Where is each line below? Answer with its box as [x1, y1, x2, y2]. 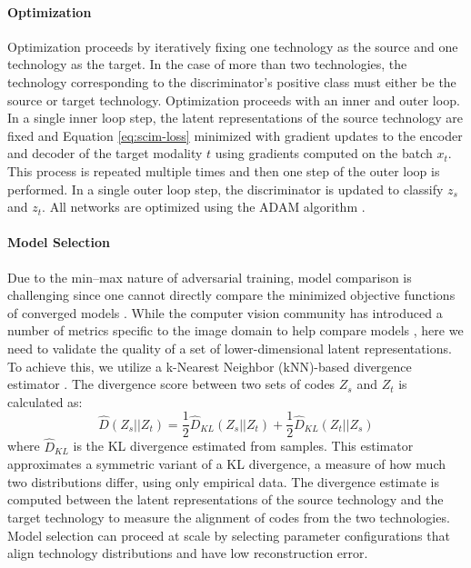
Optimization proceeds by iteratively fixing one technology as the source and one [7, 36, 458, 55]
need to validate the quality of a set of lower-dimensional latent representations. [7, 338, 452, 357]
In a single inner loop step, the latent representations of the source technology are [7, 108, 464, 127]
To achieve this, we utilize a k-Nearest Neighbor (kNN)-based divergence [7, 356, 412, 375]
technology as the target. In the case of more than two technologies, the [7, 55, 407, 74]
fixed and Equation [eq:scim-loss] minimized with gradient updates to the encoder [7, 125, 463, 144]
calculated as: [7, 392, 83, 411]
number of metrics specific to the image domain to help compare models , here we [7, 321, 464, 340]
